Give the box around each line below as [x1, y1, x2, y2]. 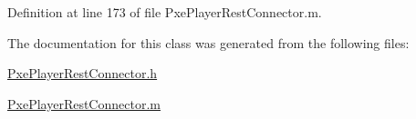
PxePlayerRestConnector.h [7, 64, 158, 83]
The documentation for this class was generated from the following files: [7, 33, 410, 52]
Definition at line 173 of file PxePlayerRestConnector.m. [7, 3, 322, 21]
